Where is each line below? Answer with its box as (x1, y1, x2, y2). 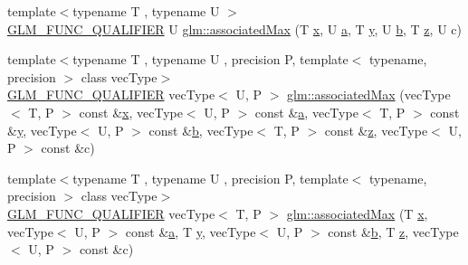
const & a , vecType (254, 102, 358, 121)
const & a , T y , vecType (125, 222, 256, 241)
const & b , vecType (148, 120, 253, 139)
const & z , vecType (324, 120, 428, 139)
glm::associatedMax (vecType (287, 85, 451, 104)
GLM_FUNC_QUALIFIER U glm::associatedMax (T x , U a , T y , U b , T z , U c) (7, 19, 462, 38)
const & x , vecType (79, 102, 183, 121)
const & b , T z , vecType (328, 222, 459, 241)
